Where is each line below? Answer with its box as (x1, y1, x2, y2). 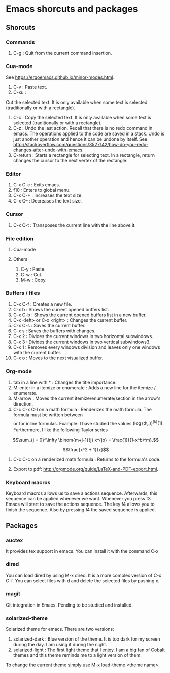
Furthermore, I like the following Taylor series (13, 427, 108, 433)
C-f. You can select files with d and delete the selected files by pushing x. (6, 578, 160, 584)
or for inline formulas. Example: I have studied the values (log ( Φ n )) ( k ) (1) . (13, 419, 164, 428)
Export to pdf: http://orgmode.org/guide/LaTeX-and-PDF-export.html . (13, 466, 159, 473)
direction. (13, 400, 33, 407)
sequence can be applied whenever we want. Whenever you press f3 (6, 496, 151, 502)
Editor (6, 171, 21, 178)
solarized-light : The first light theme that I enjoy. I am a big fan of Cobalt (13, 647, 165, 653)
